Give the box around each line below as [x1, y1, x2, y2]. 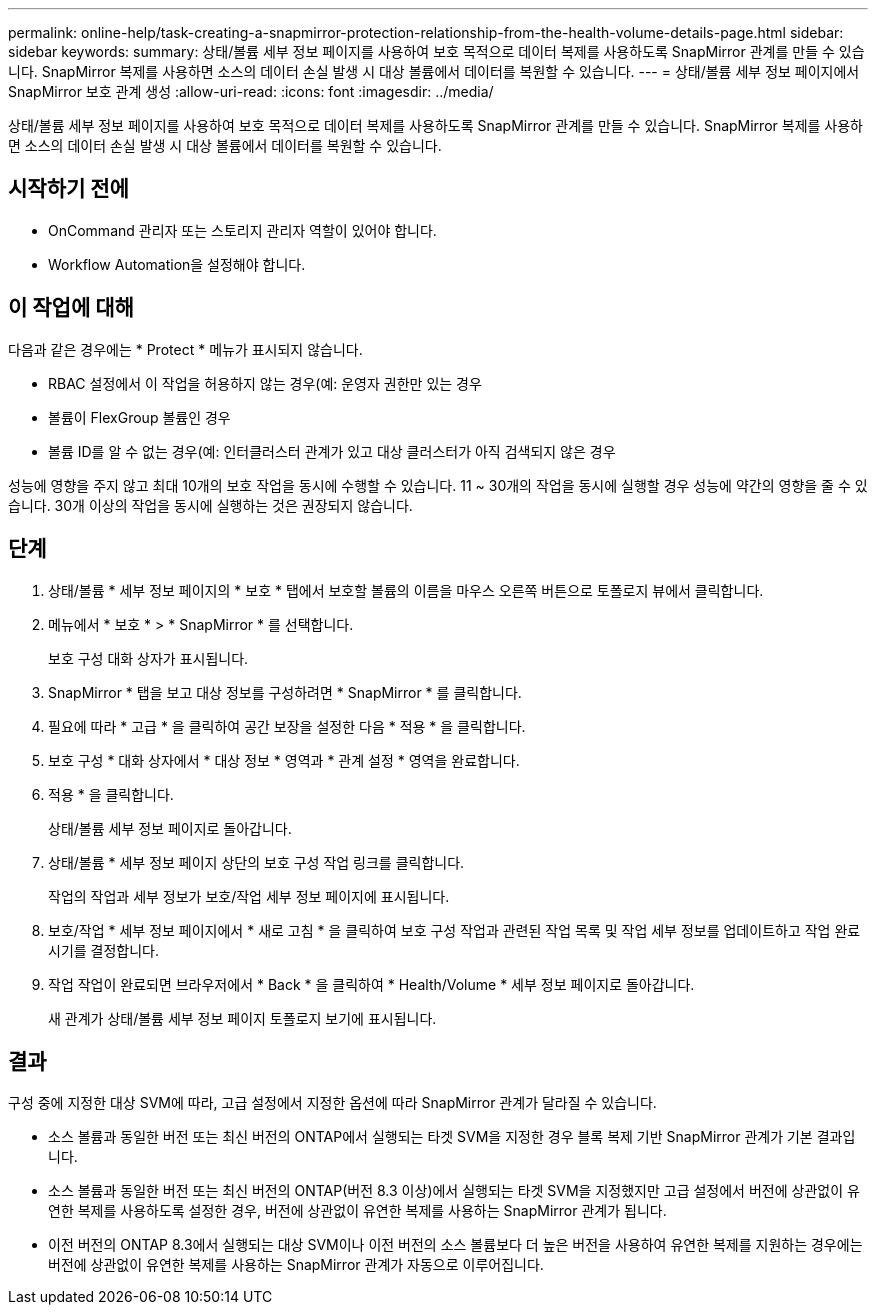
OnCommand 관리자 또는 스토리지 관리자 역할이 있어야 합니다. [48, 221, 437, 239]
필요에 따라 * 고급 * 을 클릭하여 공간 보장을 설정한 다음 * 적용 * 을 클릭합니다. [48, 717, 526, 735]
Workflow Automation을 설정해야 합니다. [48, 255, 306, 273]
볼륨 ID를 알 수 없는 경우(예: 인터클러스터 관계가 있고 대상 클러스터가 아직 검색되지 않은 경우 [48, 442, 616, 460]
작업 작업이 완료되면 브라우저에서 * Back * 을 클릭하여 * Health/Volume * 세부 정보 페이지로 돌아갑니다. [48, 975, 695, 993]
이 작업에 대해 [8, 295, 134, 321]
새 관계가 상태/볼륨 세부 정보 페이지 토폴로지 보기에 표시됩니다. [48, 1009, 437, 1027]
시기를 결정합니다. [48, 941, 160, 959]
